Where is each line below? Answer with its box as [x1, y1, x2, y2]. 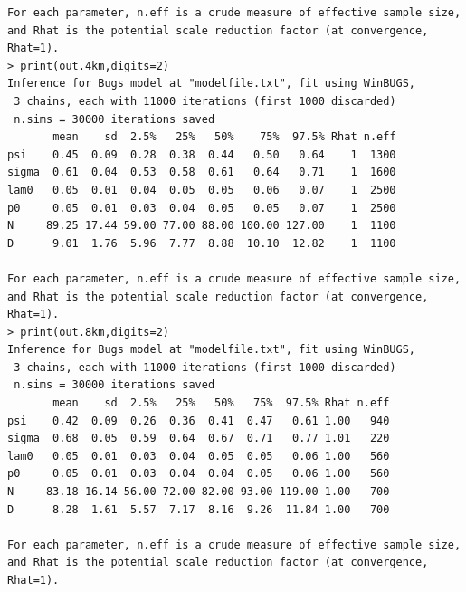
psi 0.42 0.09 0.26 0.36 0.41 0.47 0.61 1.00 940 [7, 414, 390, 427]
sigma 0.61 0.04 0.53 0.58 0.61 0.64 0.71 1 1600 [7, 166, 396, 179]
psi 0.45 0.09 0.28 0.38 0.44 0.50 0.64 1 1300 [7, 148, 396, 161]
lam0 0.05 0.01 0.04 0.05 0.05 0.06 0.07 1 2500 [7, 183, 396, 196]
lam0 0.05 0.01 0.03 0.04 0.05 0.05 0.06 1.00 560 [7, 449, 390, 463]
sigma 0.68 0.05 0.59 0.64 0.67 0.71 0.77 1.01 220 [7, 432, 390, 445]
